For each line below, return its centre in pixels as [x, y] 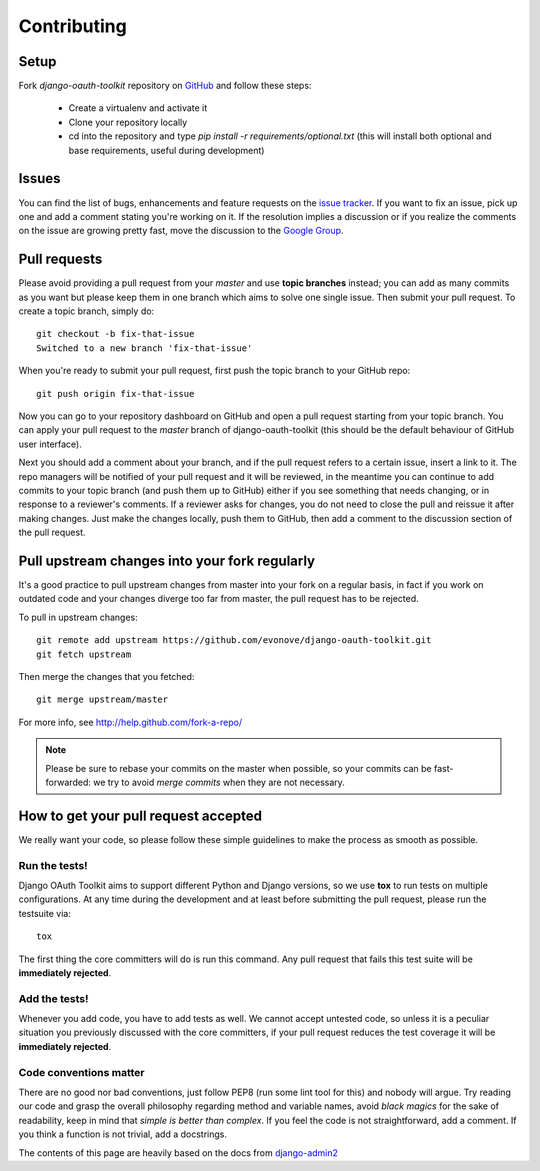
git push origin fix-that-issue [115, 393]
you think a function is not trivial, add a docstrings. [122, 1134]
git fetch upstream [84, 654]
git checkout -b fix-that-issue [115, 334]
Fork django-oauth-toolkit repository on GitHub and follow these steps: [165, 86]
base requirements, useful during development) [166, 150]
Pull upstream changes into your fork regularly [166, 560]
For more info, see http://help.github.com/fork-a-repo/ [130, 722]
